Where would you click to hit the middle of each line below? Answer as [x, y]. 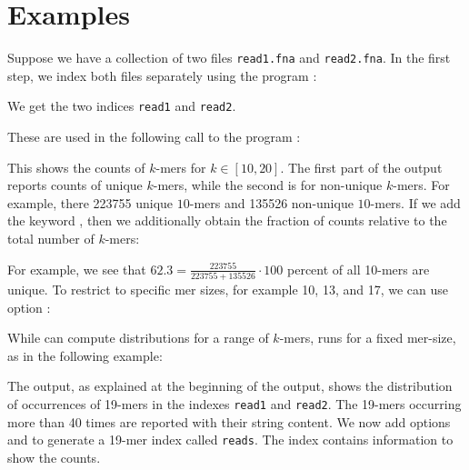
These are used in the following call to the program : [154, 137]
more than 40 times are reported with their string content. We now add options [229, 421]
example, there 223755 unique [90, 202]
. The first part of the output [361, 167]
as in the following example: [85, 355]
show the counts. [54, 457]
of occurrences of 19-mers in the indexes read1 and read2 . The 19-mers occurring [234, 403]
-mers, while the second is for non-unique [268, 185]
